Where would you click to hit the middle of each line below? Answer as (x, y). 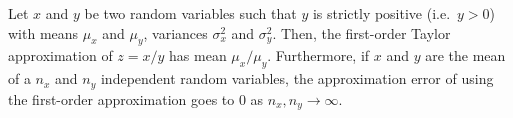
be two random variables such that (190, 13)
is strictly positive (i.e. (381, 13)
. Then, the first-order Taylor (361, 32)
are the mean (465, 55)
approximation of (60, 55)
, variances (175, 32)
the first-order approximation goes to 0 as (136, 98)
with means (43, 32)
